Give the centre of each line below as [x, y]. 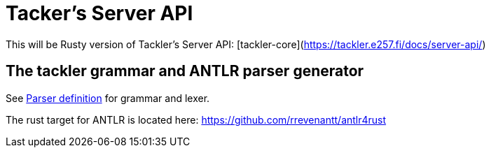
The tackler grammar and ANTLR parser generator [185, 71]
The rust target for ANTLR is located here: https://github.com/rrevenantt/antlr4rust [196, 119]
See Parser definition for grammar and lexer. [108, 98]
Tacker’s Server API [99, 13]
